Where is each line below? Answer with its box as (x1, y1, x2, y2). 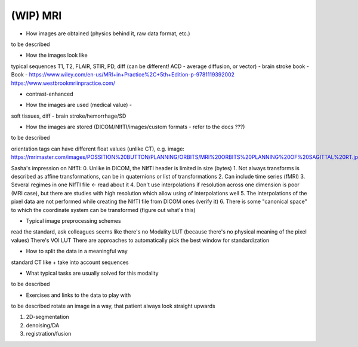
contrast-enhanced (26, 90, 74, 97)
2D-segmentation (26, 314, 70, 321)
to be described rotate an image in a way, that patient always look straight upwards (11, 302, 215, 310)
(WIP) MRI (11, 9, 62, 22)
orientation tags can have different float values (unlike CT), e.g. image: (11, 145, 185, 152)
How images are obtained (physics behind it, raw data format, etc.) (26, 30, 190, 37)
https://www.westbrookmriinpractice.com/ (11, 79, 116, 87)
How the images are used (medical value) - (26, 102, 132, 109)
